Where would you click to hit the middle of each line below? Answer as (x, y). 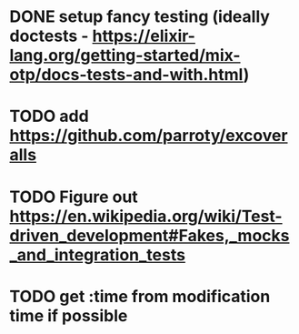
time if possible (69, 315)
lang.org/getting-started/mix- (125, 56)
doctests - (49, 36)
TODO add (49, 116)
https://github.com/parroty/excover (149, 136)
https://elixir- (144, 36)
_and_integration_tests (98, 254)
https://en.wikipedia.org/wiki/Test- (146, 216)
